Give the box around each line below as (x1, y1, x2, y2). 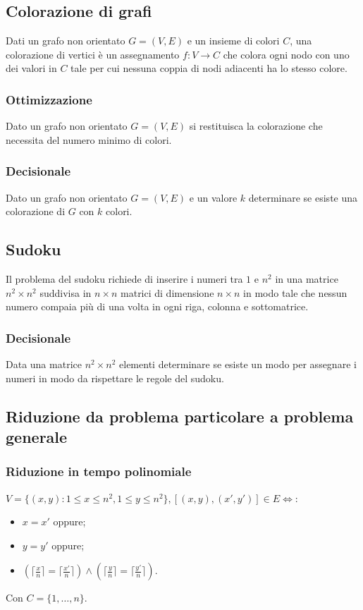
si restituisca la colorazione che (189, 118, 323, 133)
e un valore (189, 190, 238, 205)
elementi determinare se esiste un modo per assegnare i (119, 357, 357, 371)
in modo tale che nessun (243, 285, 347, 300)
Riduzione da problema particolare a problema (6, 405, 354, 427)
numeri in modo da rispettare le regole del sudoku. (6, 370, 224, 385)
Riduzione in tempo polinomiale (6, 463, 192, 480)
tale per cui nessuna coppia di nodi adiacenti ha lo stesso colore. (70, 61, 347, 75)
